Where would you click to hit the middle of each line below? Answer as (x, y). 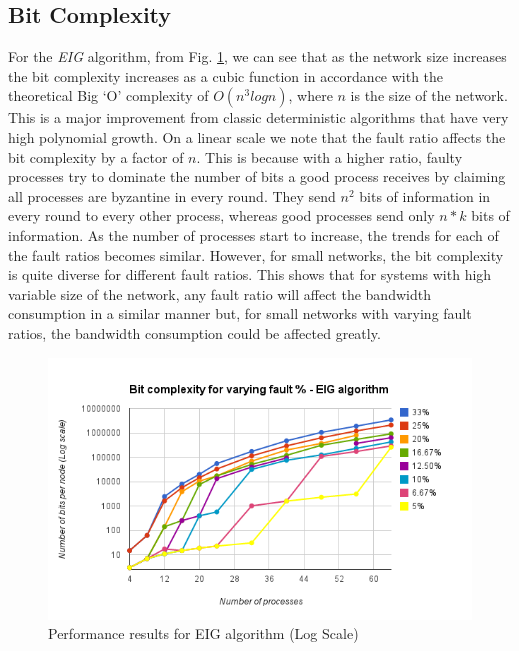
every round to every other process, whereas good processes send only (221, 215)
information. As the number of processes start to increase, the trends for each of (253, 234)
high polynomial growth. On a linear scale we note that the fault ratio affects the (257, 136)
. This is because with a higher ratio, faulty (329, 156)
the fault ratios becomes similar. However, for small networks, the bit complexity (256, 254)
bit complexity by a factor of (96, 156)
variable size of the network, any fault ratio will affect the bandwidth (219, 293)
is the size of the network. (429, 95)
